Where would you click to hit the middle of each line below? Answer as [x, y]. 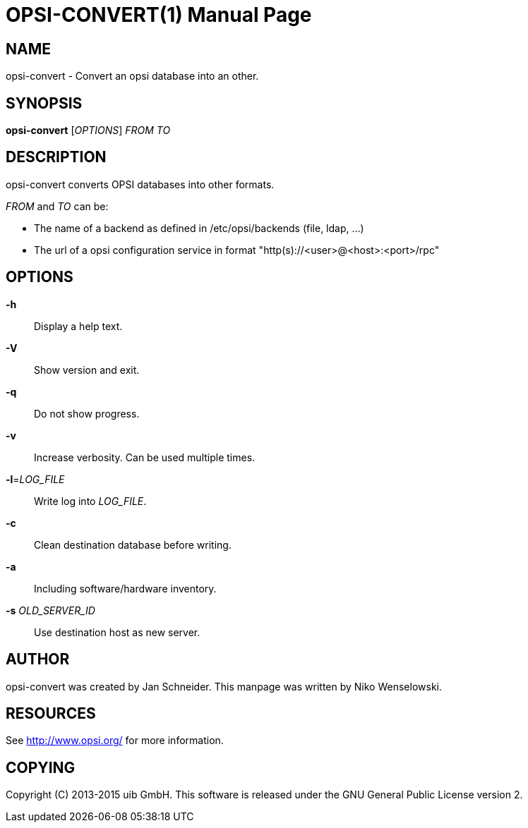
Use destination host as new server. [117, 632]
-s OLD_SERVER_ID [50, 610]
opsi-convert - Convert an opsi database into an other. [132, 76]
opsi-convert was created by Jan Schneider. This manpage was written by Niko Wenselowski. [224, 686]
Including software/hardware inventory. [125, 588]
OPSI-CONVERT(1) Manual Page [159, 15]
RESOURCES [51, 713]
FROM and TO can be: [57, 206]
